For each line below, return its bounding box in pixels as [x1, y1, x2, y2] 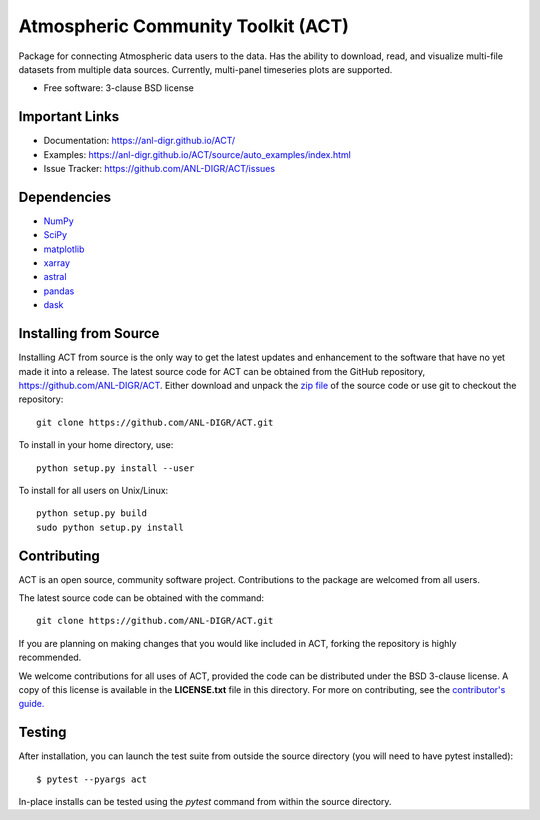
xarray [43, 257, 70, 269]
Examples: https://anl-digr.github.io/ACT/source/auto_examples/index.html [43, 148, 352, 160]
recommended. [18, 651, 82, 664]
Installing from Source [18, 325, 160, 342]
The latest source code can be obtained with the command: [18, 591, 265, 604]
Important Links [18, 108, 120, 125]
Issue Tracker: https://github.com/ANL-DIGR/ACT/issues [43, 163, 275, 175]
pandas [43, 285, 75, 297]
